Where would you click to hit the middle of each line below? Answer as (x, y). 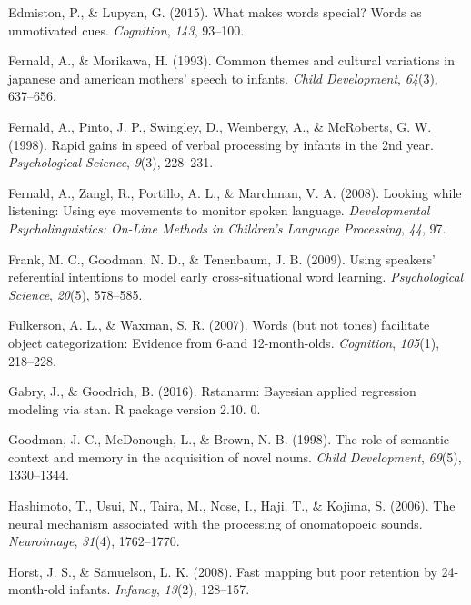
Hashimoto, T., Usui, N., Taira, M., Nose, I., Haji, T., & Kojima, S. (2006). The (232, 506)
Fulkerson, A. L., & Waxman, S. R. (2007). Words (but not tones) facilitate (219, 325)
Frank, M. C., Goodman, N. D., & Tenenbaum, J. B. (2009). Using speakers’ (222, 258)
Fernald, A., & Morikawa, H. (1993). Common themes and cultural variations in (231, 60)
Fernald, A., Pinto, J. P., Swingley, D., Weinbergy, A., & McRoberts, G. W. (220, 126)
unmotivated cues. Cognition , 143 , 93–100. (126, 30)
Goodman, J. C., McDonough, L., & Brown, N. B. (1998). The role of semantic (229, 439)
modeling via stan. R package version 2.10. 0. (135, 408)
